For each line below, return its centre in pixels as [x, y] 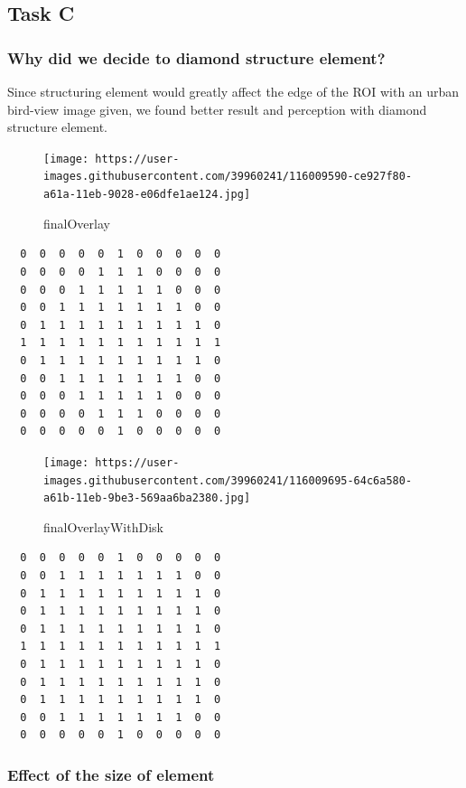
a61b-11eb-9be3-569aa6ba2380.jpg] [147, 498]
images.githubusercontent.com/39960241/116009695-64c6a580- [228, 480]
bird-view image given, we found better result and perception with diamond [217, 109]
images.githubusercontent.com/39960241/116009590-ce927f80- [228, 177]
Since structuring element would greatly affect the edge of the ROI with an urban [233, 91]
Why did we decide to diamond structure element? [196, 57]
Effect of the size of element [111, 774]
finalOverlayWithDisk [103, 526]
